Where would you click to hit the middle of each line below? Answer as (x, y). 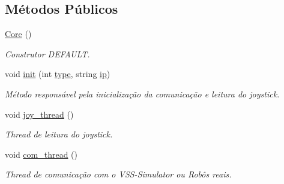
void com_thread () (41, 154)
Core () (18, 34)
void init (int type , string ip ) (58, 74)
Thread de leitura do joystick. (59, 134)
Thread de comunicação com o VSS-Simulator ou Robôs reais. (118, 174)
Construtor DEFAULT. (47, 53)
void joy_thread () (39, 114)
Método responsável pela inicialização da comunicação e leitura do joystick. (142, 93)
